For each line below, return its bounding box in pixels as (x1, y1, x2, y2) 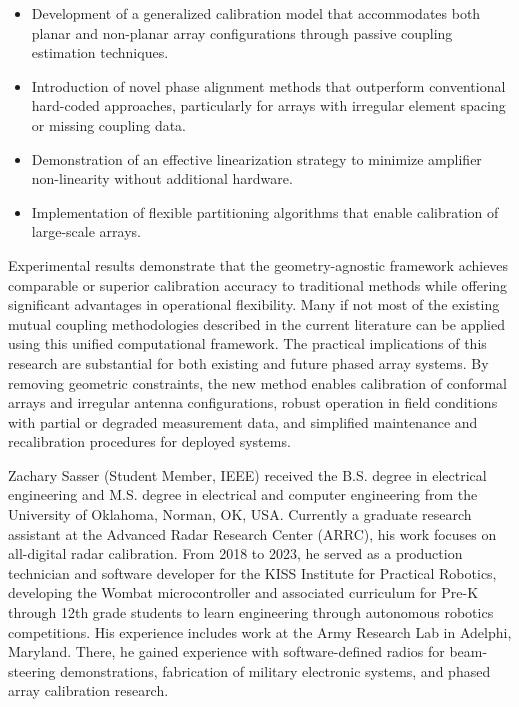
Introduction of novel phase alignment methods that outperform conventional (31, 75, 506, 96)
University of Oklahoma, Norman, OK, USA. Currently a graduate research (8, 504, 472, 525)
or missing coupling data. (31, 114, 187, 135)
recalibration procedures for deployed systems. (8, 431, 291, 452)
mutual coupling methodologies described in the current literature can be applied (8, 313, 505, 334)
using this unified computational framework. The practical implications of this (8, 333, 487, 354)
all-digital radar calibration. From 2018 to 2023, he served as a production (8, 543, 463, 564)
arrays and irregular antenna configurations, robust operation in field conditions (8, 392, 498, 413)
